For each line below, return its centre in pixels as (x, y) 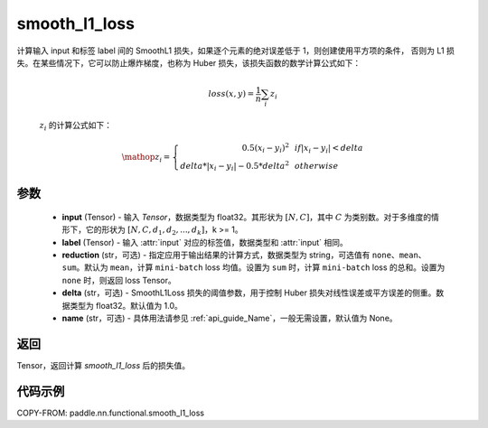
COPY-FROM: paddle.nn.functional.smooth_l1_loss (111, 413)
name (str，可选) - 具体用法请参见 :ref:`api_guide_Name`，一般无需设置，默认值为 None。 (230, 318)
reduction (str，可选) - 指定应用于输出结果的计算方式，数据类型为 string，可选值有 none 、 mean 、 (244, 255)
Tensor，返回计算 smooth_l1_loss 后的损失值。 (103, 365)
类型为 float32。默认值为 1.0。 (126, 305)
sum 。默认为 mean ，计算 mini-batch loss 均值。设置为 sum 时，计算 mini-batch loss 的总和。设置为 (253, 267)
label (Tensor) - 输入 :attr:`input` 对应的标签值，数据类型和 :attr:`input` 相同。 (205, 242)
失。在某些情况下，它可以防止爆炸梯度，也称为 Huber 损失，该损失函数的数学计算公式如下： (189, 62)
